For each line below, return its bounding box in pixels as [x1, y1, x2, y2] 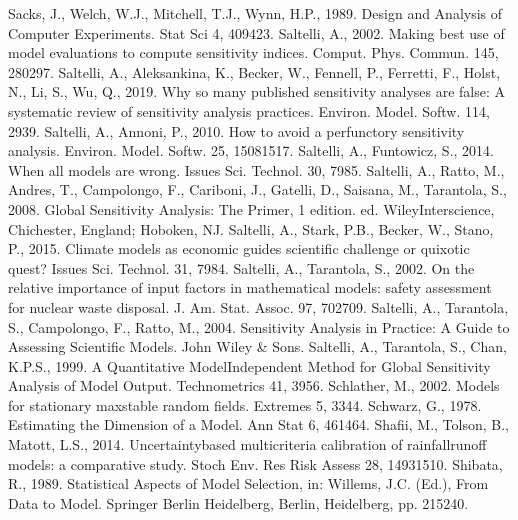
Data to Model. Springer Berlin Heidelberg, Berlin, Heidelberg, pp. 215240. [8, 492, 469, 513]
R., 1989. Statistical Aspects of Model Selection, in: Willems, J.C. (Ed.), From [8, 473, 489, 494]
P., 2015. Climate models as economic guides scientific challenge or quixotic [8, 238, 470, 259]
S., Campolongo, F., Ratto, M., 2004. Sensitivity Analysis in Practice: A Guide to [8, 316, 510, 337]
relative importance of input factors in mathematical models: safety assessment [8, 277, 492, 298]
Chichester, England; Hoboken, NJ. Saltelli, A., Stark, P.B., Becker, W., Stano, [8, 218, 494, 239]
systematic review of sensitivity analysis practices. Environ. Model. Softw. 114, [8, 100, 490, 121]
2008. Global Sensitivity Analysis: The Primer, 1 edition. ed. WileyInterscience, [8, 198, 495, 219]
